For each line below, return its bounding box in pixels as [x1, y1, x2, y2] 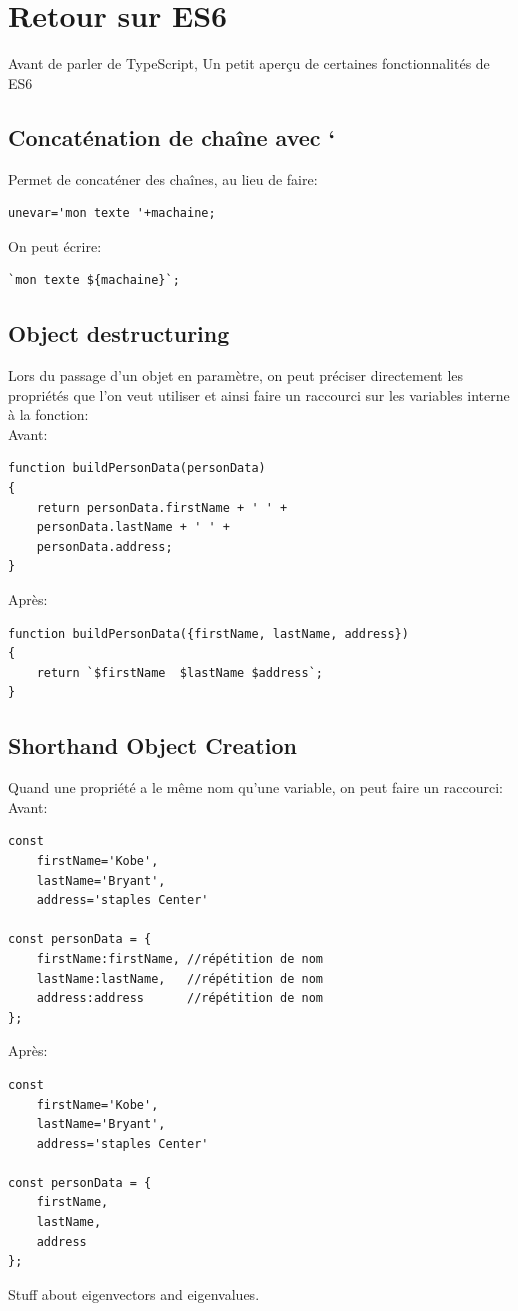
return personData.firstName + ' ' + [36, 500, 288, 515]
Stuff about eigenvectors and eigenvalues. [8, 1283, 260, 1304]
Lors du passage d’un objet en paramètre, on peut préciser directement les [8, 365, 464, 386]
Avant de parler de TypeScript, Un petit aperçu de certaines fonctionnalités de [8, 53, 490, 74]
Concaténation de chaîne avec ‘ [8, 121, 336, 152]
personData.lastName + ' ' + [36, 520, 230, 535]
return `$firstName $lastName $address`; [36, 665, 323, 680]
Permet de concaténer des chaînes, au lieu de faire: [8, 168, 318, 189]
